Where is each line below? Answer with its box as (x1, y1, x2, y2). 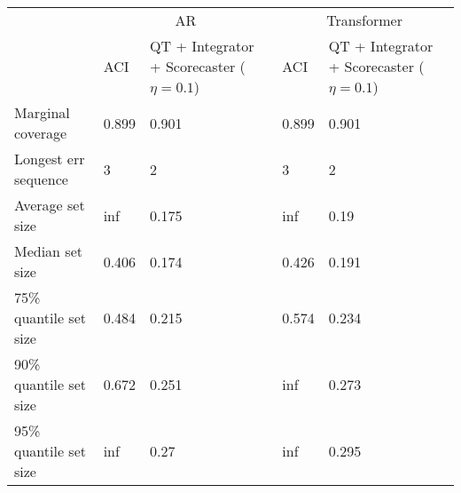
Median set (14, 241, 82, 261)
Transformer (326, 10, 402, 30)
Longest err (14, 148, 85, 169)
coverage (14, 123, 67, 143)
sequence (14, 169, 68, 189)
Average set (14, 195, 85, 215)
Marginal (14, 102, 70, 123)
